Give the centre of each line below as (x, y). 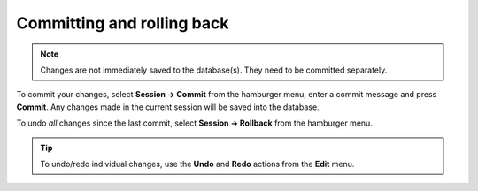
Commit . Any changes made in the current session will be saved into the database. (168, 107)
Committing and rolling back (123, 23)
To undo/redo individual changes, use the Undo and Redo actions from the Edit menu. (197, 164)
